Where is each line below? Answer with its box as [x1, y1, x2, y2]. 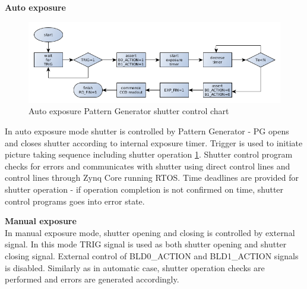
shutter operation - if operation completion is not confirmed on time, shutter [5, 183, 284, 196]
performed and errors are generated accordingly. [5, 273, 179, 285]
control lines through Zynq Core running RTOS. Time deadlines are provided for [5, 171, 299, 184]
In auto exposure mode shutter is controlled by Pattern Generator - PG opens [5, 125, 289, 137]
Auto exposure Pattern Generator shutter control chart [29, 105, 229, 117]
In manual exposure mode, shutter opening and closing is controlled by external [5, 226, 295, 238]
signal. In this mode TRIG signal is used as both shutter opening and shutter [5, 238, 287, 250]
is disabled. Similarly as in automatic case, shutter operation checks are [5, 261, 265, 274]
